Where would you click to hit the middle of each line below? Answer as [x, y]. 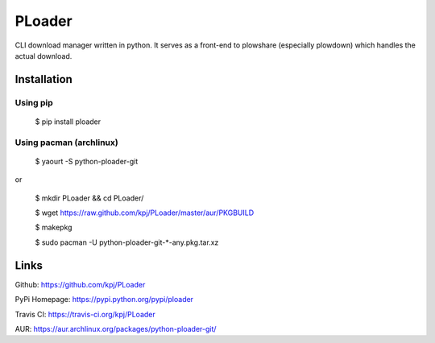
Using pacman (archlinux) [66, 143]
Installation [43, 79]
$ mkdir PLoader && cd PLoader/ [89, 198]
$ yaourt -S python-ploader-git [87, 161]
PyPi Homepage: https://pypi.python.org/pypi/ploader [104, 300]
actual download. [43, 56]
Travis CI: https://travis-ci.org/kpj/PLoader [85, 314]
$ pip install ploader [68, 122]
